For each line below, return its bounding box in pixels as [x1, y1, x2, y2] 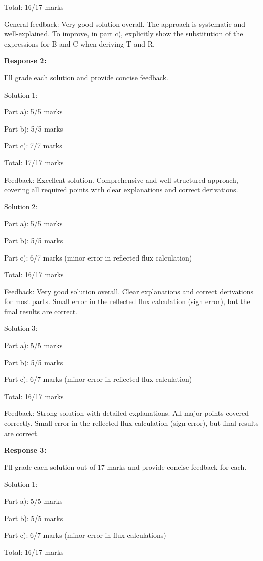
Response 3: [4, 445, 47, 455]
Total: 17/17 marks [4, 157, 64, 167]
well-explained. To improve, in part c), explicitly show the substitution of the [4, 28, 243, 39]
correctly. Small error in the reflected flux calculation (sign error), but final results [4, 418, 259, 428]
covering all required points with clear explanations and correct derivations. [4, 184, 238, 195]
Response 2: [4, 55, 47, 66]
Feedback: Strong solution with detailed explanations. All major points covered [4, 408, 249, 418]
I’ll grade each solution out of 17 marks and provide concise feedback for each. [4, 461, 247, 472]
